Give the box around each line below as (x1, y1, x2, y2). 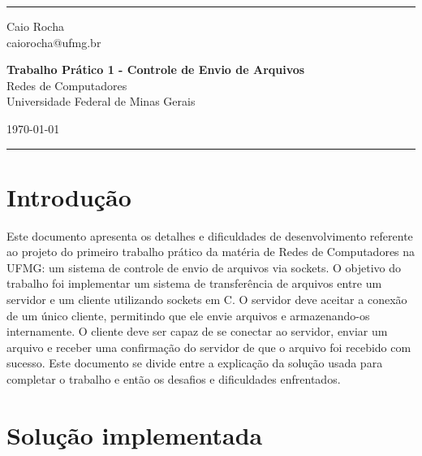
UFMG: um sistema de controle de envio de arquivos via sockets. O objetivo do (6, 258, 402, 276)
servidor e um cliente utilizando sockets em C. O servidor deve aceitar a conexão (6, 291, 407, 308)
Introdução (6, 180, 131, 213)
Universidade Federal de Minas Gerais (6, 93, 196, 110)
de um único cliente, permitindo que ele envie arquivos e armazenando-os (6, 306, 370, 324)
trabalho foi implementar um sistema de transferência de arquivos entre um (6, 275, 382, 292)
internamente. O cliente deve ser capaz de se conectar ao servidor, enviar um (6, 323, 388, 340)
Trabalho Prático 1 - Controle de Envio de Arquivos (6, 61, 305, 78)
